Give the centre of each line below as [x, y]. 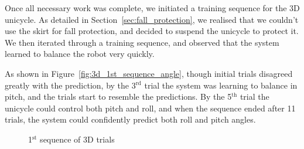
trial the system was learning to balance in [221, 85]
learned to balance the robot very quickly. [80, 54]
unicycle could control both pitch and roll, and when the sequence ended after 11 [150, 108]
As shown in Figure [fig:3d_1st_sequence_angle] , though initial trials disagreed [149, 73]
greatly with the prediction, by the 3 [70, 85]
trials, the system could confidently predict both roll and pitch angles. [130, 119]
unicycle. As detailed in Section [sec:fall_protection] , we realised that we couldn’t [152, 19]
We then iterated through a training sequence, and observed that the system [142, 42]
